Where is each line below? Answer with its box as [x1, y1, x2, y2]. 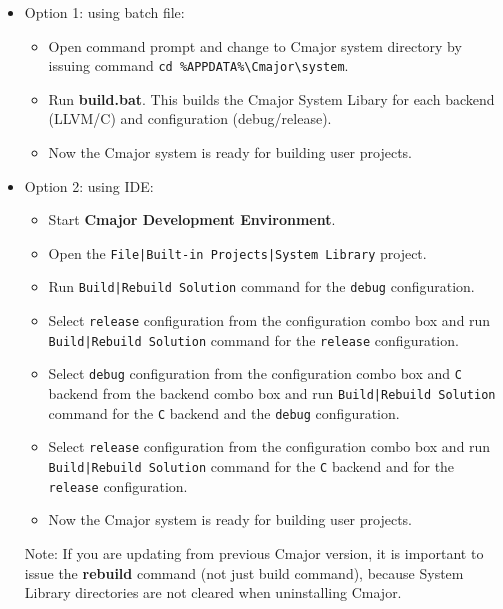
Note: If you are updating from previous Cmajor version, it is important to [24, 542, 484, 563]
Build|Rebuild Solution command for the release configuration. [48, 329, 459, 350]
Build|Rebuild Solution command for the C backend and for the [48, 456, 455, 477]
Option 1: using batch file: [24, 2, 185, 22]
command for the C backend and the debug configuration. [48, 402, 400, 423]
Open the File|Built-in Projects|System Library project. [48, 242, 427, 263]
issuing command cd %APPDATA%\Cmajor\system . [48, 55, 349, 76]
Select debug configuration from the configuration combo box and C [48, 363, 462, 384]
